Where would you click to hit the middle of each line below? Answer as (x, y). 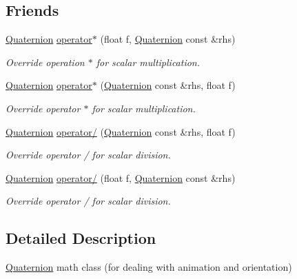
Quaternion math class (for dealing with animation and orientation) (149, 267)
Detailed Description (81, 238)
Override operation (45, 62)
